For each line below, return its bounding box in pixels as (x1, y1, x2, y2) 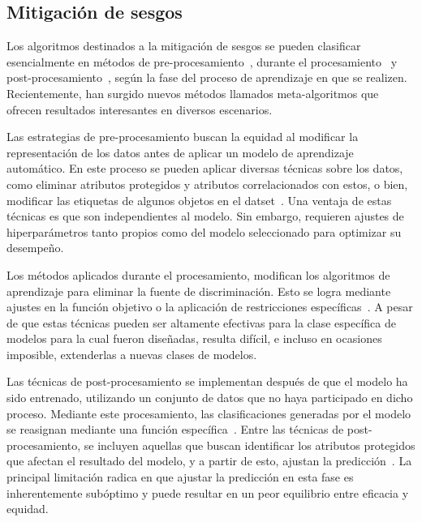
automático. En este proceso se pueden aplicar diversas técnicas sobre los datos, (6, 160, 403, 177)
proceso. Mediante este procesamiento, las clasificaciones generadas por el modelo (6, 404, 411, 421)
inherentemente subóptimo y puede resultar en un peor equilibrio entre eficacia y (6, 484, 409, 501)
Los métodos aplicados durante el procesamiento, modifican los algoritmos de (6, 266, 390, 283)
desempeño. (6, 239, 64, 256)
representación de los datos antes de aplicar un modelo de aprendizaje (6, 143, 354, 160)
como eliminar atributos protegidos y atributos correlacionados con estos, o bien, (6, 175, 408, 192)
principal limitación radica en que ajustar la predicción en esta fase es (6, 469, 354, 486)
